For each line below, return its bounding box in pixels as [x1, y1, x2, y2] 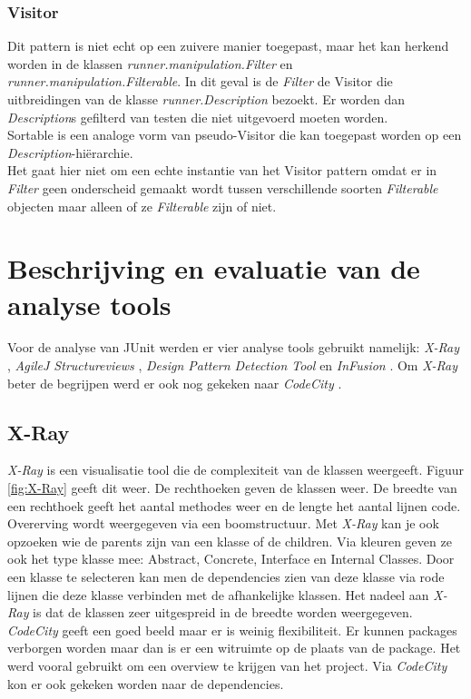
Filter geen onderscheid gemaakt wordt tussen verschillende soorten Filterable [7, 178, 438, 197]
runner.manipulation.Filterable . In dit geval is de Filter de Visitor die [7, 72, 393, 91]
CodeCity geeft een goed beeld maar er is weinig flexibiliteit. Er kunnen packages [7, 620, 457, 639]
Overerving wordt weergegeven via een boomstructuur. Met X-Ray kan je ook [7, 514, 439, 533]
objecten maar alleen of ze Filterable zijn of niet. [7, 196, 277, 215]
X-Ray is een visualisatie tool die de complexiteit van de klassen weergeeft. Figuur [7, 460, 465, 479]
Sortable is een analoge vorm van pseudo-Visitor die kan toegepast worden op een [7, 125, 462, 144]
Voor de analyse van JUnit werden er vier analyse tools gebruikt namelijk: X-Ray [7, 338, 460, 357]
